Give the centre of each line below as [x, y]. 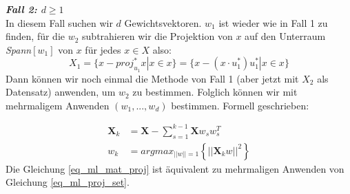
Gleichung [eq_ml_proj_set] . [68, 182]
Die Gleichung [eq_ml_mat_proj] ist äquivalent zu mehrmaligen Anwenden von [175, 168]
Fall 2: [21, 9]
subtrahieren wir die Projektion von [157, 36]
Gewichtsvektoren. [163, 22]
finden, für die [35, 36]
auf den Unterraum [285, 36]
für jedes [103, 49]
